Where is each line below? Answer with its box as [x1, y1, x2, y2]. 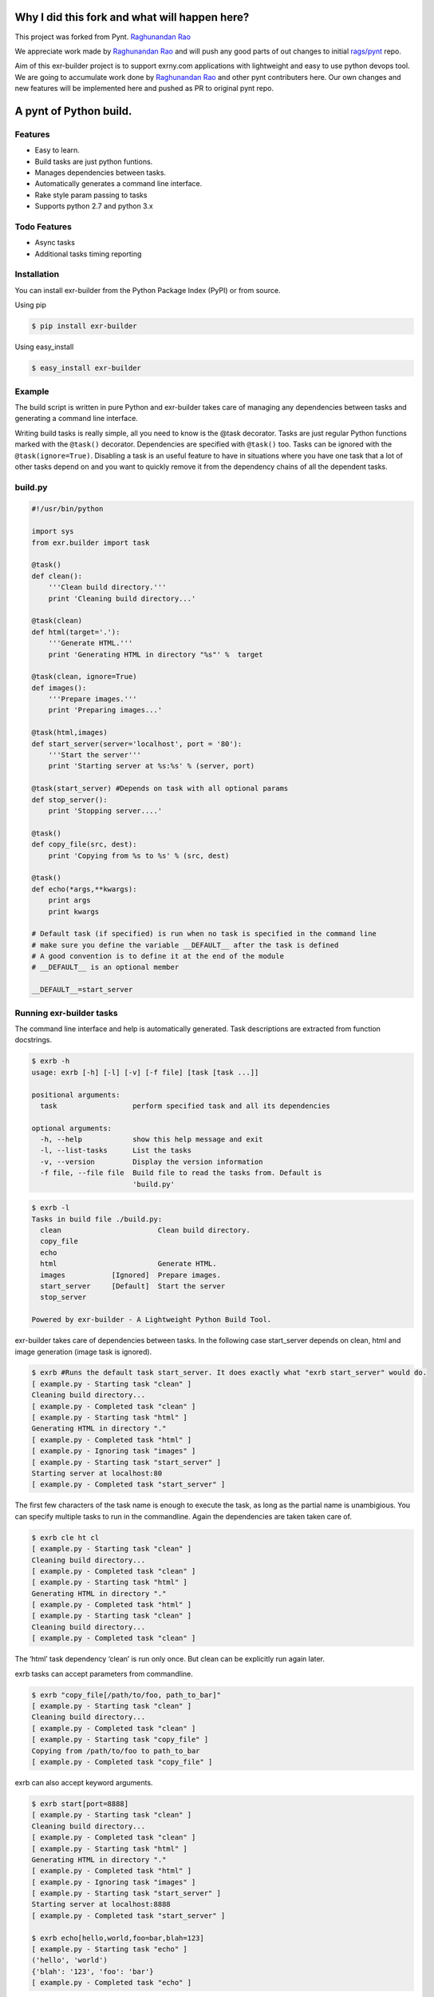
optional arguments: [31, 1123, 112, 1133]
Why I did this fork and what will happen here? [14, 10, 250, 24]
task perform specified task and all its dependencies [40, 1101, 331, 1110]
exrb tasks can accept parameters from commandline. [14, 1669, 193, 1678]
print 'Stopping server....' [48, 806, 163, 815]
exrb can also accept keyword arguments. [14, 1777, 153, 1787]
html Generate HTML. [40, 1259, 217, 1268]
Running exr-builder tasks [14, 1007, 119, 1018]
